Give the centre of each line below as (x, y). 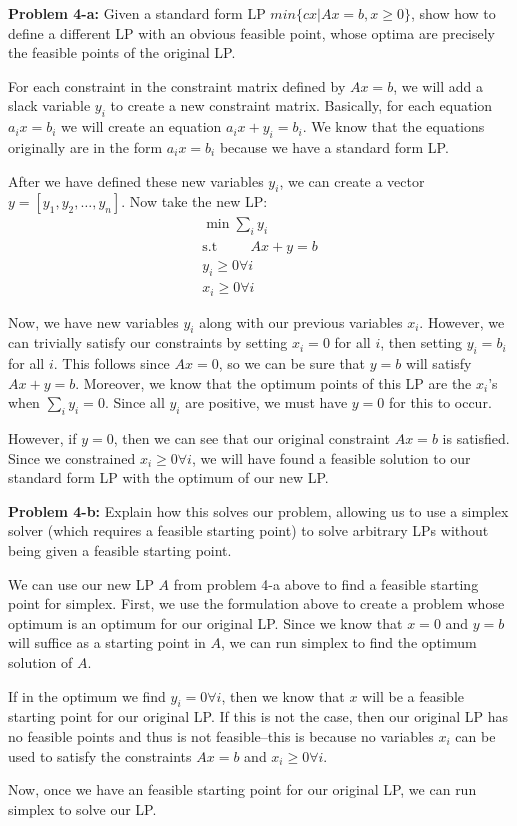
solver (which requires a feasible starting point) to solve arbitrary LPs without (248, 530)
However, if (42, 438)
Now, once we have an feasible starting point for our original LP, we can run (242, 789)
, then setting (421, 342)
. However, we (462, 321)
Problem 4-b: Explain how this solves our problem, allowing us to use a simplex (258, 510)
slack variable (49, 105)
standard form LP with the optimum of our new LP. (168, 477)
